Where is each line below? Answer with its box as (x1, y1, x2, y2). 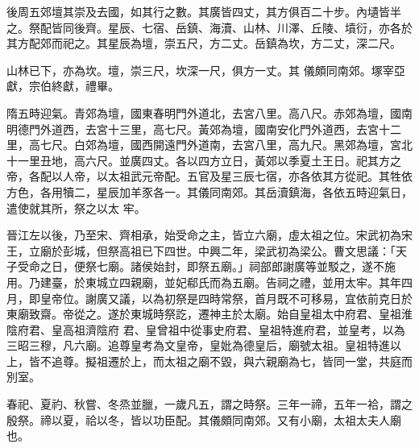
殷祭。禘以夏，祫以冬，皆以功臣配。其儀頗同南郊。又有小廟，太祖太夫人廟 (6, 411, 401, 428)
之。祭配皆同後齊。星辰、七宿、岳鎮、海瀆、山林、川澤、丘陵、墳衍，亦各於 (6, 19, 413, 35)
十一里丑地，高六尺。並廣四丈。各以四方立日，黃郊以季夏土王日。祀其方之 (6, 151, 401, 168)
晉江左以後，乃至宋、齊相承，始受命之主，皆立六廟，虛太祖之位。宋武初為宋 (6, 226, 413, 243)
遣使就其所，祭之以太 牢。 (6, 199, 146, 216)
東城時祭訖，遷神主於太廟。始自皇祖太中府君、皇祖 (130, 305, 401, 322)
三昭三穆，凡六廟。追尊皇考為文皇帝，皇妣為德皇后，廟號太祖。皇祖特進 (6, 337, 390, 354)
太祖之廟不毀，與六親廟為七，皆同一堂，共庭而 (164, 352, 413, 369)
